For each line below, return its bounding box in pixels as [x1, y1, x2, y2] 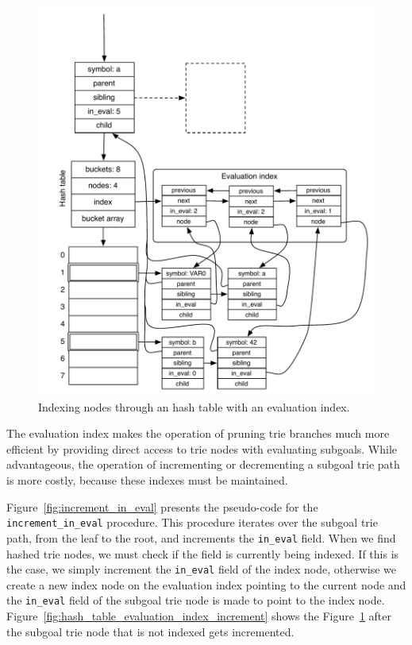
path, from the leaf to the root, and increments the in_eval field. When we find [6, 529, 396, 546]
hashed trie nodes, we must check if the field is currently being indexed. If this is [6, 545, 399, 562]
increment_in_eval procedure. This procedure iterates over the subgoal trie [6, 514, 378, 531]
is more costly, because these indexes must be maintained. [6, 472, 288, 488]
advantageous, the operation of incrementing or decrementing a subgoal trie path [6, 456, 400, 473]
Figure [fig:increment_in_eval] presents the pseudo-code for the [6, 498, 318, 515]
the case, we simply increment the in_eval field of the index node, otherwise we [6, 561, 396, 577]
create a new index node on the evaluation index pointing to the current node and [6, 576, 406, 593]
